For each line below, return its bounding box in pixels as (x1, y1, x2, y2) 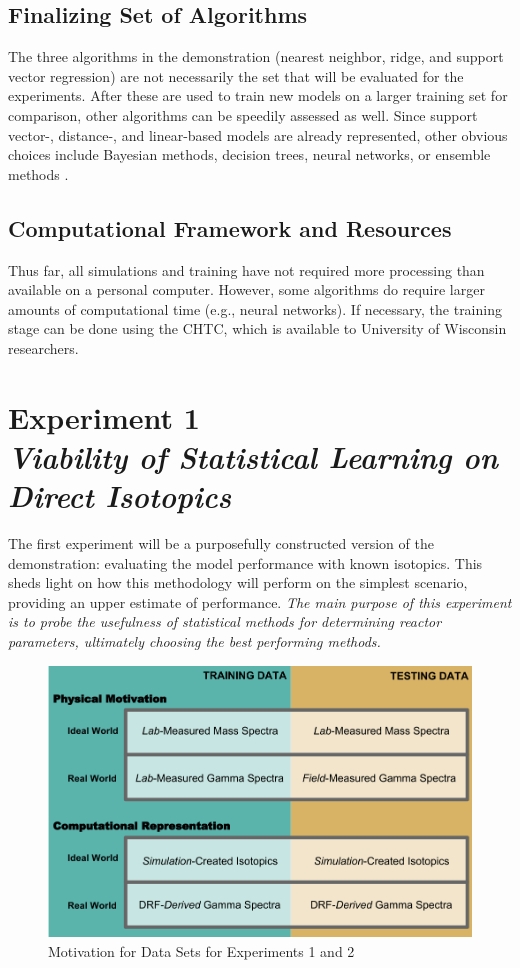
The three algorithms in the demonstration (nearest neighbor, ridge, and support (8, 46, 504, 67)
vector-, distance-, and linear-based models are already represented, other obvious (8, 124, 508, 145)
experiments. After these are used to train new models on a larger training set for (8, 85, 508, 106)
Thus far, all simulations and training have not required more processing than (8, 259, 485, 280)
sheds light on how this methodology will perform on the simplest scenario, (8, 572, 468, 593)
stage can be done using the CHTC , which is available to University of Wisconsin (8, 318, 507, 339)
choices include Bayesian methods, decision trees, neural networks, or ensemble (8, 144, 491, 165)
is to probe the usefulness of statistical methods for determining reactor (8, 611, 442, 632)
